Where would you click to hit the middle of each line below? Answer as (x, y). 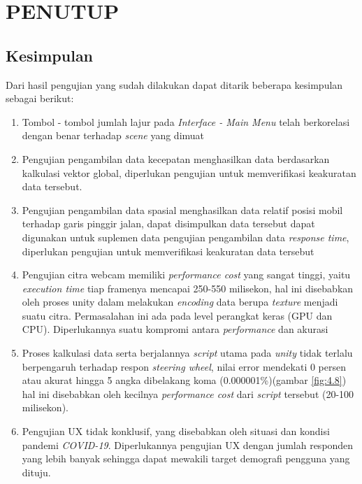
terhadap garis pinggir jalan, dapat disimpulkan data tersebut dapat (168, 223)
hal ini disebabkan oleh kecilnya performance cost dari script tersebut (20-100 (188, 393)
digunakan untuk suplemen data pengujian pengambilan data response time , (186, 237)
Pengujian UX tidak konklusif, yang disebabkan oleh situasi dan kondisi (176, 431)
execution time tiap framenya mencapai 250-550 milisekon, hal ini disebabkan (188, 288)
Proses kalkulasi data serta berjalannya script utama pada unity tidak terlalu (187, 353)
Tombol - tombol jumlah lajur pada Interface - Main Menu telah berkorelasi (186, 121)
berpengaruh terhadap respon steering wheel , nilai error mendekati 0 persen (184, 366)
